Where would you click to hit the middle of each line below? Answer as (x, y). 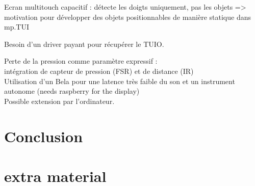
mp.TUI (17, 27)
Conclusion (44, 136)
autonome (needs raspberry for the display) (72, 91)
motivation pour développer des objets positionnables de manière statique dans (127, 17)
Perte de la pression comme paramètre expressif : (81, 61)
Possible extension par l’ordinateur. (59, 101)
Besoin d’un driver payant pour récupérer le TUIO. (84, 44)
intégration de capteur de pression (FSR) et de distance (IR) (99, 71)
